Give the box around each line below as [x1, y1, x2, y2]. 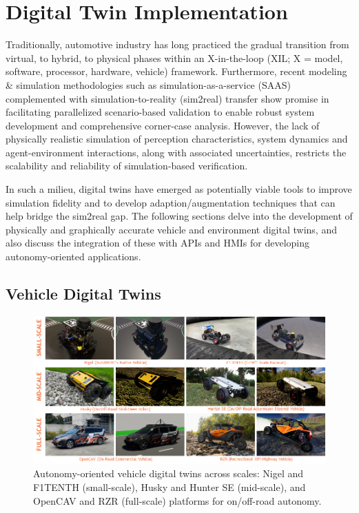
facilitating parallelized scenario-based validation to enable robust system [6, 105, 315, 119]
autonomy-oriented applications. [6, 249, 141, 264]
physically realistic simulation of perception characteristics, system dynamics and [6, 132, 348, 146]
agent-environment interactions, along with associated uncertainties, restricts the [6, 145, 347, 159]
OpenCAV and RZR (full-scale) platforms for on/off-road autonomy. [33, 493, 322, 507]
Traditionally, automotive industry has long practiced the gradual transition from [6, 37, 349, 52]
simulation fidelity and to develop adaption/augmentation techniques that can [6, 195, 336, 209]
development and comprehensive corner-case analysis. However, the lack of [6, 118, 320, 132]
